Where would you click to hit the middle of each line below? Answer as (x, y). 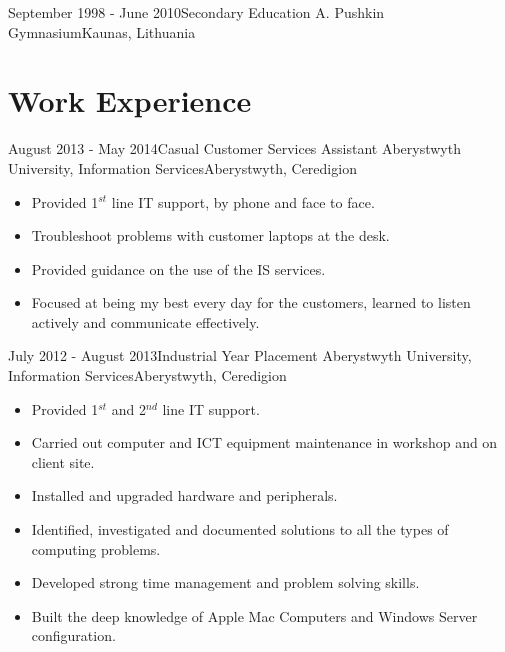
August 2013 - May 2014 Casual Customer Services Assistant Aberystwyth (234, 148)
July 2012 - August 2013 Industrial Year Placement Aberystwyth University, (240, 355)
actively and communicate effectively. (145, 321)
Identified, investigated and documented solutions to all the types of (240, 529)
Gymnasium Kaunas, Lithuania (102, 31)
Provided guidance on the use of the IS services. (178, 268)
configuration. (73, 635)
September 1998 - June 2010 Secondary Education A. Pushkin (196, 12)
